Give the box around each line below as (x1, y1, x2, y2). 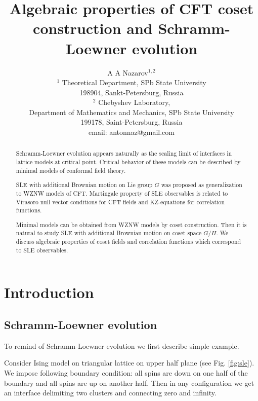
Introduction (4, 282, 94, 303)
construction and (33, 18, 153, 39)
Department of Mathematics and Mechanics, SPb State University (29, 106, 234, 117)
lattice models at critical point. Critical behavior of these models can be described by (16, 158, 241, 166)
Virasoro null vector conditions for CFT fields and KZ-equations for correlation (16, 197, 225, 206)
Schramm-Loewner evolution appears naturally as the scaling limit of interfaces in (16, 149, 232, 158)
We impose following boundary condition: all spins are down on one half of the (4, 368, 248, 378)
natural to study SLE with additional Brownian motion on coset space (16, 229, 202, 237)
